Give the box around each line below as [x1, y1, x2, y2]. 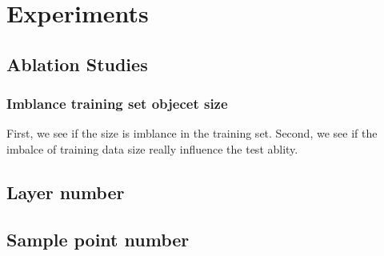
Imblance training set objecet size [6, 94, 228, 114]
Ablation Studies [6, 51, 148, 76]
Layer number [6, 179, 125, 204]
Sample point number [6, 226, 190, 251]
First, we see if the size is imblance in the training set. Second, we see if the [6, 125, 378, 142]
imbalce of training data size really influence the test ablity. [6, 140, 298, 157]
